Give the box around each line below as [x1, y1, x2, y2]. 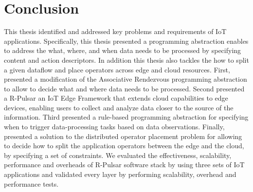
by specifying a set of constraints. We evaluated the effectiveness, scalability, [4, 150, 232, 160]
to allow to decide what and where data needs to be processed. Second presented [4, 83, 245, 93]
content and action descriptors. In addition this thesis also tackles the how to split [4, 54, 249, 65]
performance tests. [4, 178, 59, 189]
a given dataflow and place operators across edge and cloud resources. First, [4, 64, 230, 74]
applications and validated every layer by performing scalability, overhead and [4, 169, 236, 179]
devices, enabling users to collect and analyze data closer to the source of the [4, 102, 234, 112]
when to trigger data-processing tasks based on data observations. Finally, [4, 122, 225, 132]
